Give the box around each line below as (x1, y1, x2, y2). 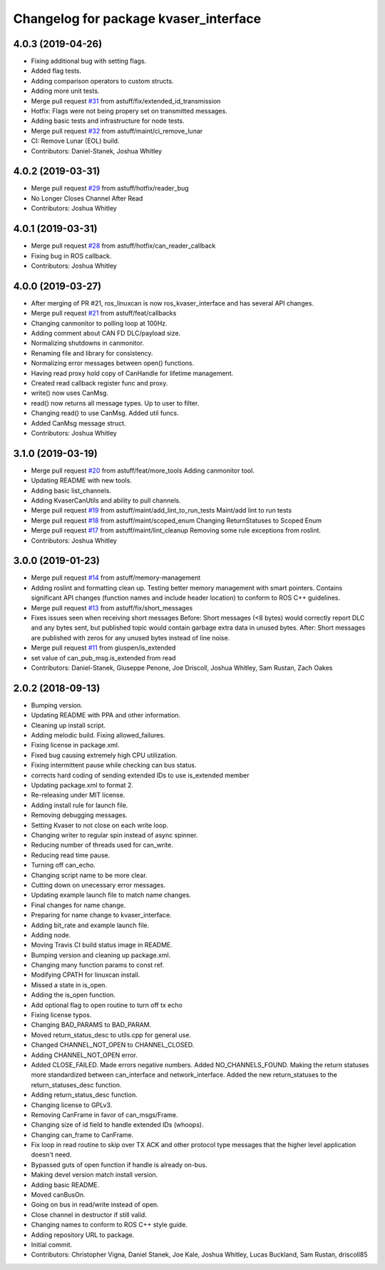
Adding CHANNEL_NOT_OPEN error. (31, 1050, 138, 1059)
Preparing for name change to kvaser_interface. (31, 911, 172, 919)
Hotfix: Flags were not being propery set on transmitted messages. (31, 107, 227, 116)
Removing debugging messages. (31, 811, 128, 820)
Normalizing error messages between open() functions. (31, 359, 195, 368)
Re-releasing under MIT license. (31, 791, 125, 800)
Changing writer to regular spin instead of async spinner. (31, 830, 198, 839)
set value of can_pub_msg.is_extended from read (31, 653, 176, 662)
